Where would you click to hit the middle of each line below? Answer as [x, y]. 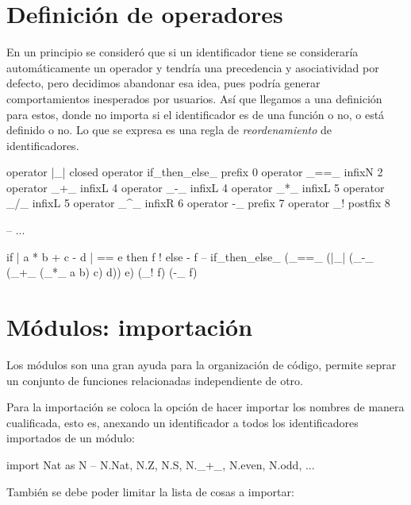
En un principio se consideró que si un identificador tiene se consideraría [182, 52]
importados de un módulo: [71, 438]
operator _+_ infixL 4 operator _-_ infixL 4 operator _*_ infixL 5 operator [196, 187]
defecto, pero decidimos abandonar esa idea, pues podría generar [163, 83]
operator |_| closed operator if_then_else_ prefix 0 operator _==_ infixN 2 [195, 172]
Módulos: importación [130, 327]
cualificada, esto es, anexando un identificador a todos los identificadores [182, 422]
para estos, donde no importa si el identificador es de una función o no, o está [196, 114]
